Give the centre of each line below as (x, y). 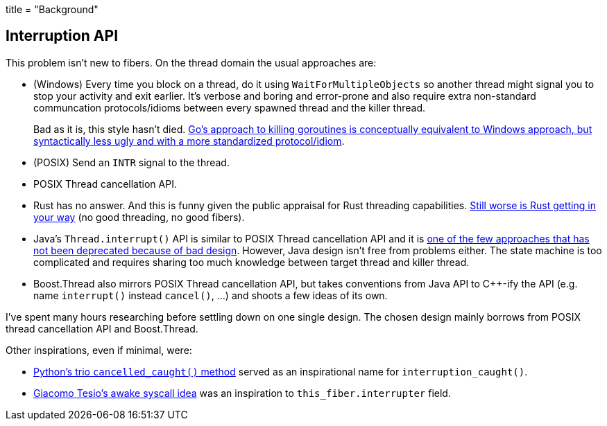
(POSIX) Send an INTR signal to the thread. (131, 162)
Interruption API (62, 36)
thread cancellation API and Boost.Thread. (102, 328)
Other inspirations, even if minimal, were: (99, 350)
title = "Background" (52, 9)
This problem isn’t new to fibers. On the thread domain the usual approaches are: (191, 62)
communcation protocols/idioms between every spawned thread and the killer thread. (230, 107)
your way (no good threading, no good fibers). (139, 217)
